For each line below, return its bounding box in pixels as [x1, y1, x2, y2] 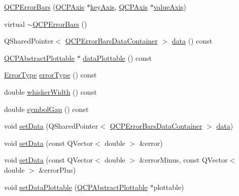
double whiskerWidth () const [4, 86, 97, 97]
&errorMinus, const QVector [139, 154, 228, 165]
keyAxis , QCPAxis [90, 2, 148, 12]
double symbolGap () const [4, 103, 89, 114]
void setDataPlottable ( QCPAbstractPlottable [4, 181, 148, 192]
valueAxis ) [153, 2, 186, 12]
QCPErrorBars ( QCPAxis [4, 2, 85, 12]
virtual [4, 18, 25, 29]
